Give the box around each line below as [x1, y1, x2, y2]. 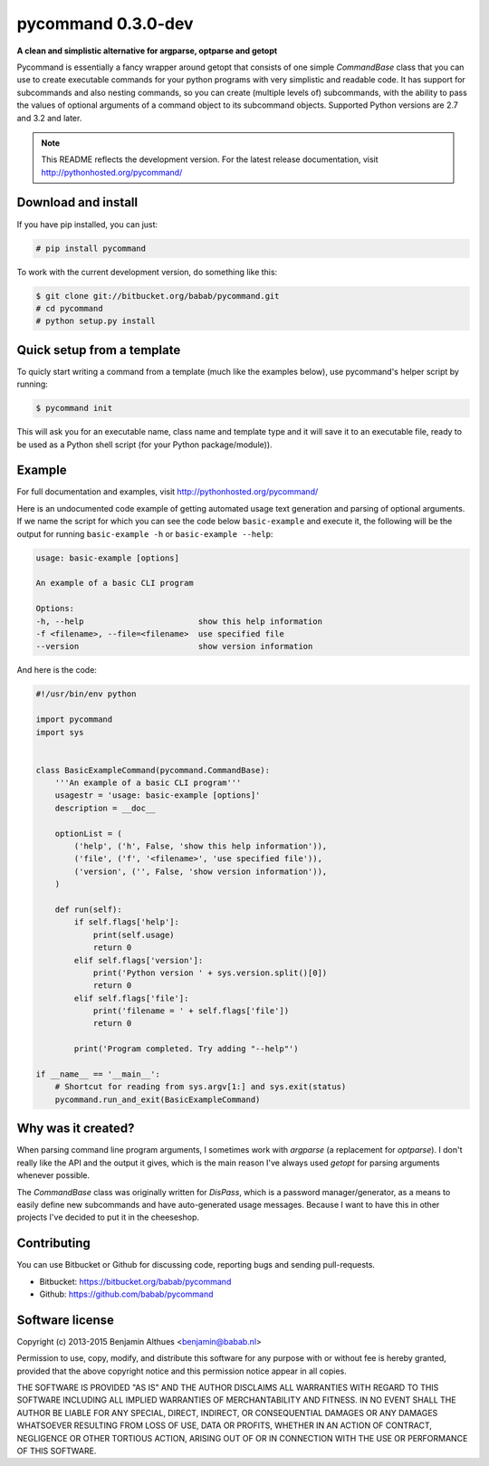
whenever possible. [16, 1170, 91, 1181]
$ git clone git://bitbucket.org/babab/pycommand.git [35, 291, 280, 301]
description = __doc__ [54, 802, 156, 813]
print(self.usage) [92, 929, 176, 940]
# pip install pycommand [35, 243, 147, 254]
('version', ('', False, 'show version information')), [73, 866, 328, 877]
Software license [16, 1312, 115, 1327]
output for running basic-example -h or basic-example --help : [16, 528, 273, 539]
